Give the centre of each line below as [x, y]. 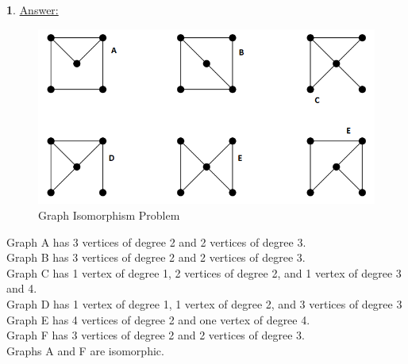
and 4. [22, 288]
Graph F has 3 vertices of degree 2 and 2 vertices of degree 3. [156, 335]
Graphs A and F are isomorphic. [85, 350]
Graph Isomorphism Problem [109, 215]
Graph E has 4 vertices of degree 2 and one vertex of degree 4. [158, 319]
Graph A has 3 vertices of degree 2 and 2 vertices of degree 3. [156, 241]
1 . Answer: [33, 10]
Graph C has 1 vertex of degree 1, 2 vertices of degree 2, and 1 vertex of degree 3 [204, 272]
